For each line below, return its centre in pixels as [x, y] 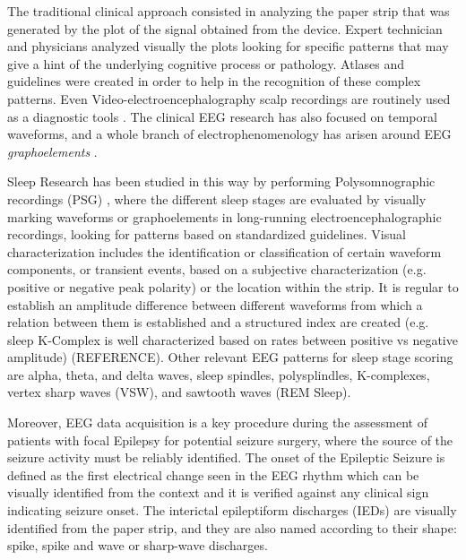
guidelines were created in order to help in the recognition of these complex [214, 81]
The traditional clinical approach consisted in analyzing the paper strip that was [229, 11]
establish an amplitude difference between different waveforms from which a [215, 304]
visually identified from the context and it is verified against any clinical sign [218, 492]
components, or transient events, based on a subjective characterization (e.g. [217, 269]
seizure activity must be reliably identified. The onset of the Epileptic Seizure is [226, 457]
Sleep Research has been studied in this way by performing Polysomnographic [221, 181]
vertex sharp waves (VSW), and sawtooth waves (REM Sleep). [179, 392]
